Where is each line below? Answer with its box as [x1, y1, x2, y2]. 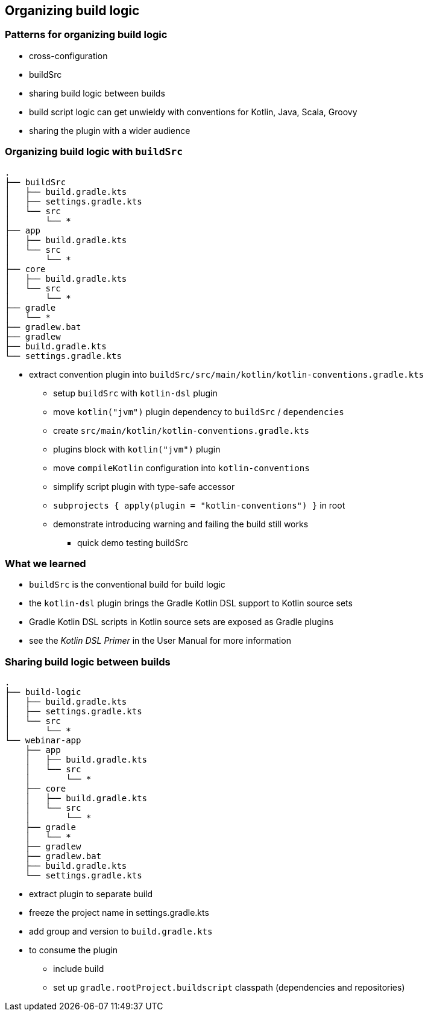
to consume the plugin [29, 945, 118, 956]
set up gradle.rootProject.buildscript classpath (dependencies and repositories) [53, 982, 405, 993]
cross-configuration [29, 50, 108, 61]
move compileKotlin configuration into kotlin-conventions [53, 462, 310, 473]
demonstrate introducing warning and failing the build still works [53, 518, 309, 529]
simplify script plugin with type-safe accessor [53, 481, 235, 492]
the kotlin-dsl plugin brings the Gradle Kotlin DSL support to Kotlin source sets [29, 598, 353, 609]
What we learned [5, 557, 86, 570]
